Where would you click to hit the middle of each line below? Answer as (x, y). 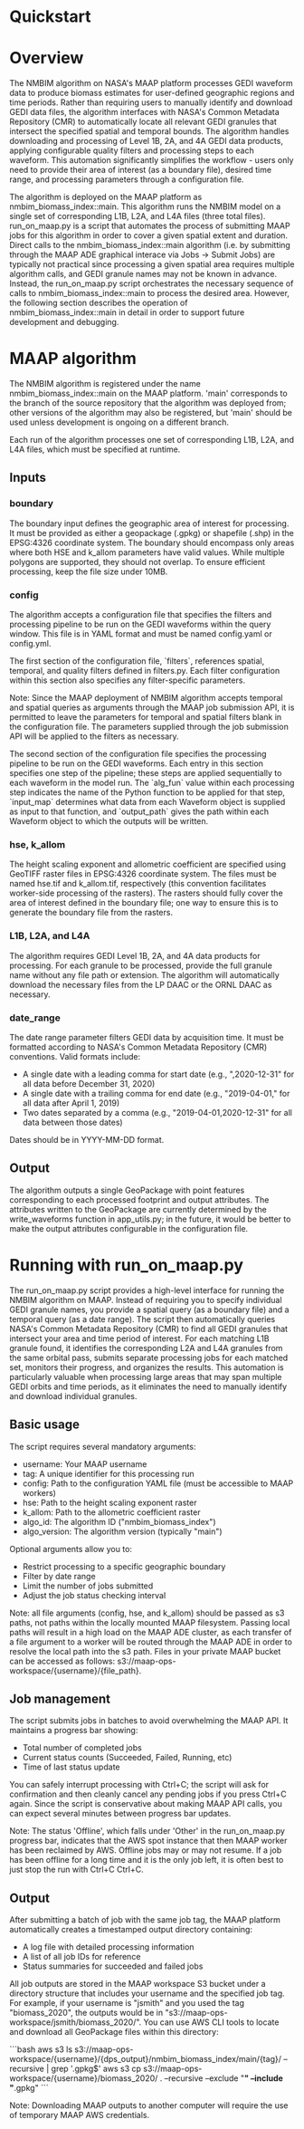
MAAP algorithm (73, 359)
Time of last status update (71, 1767)
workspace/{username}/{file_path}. (76, 1670)
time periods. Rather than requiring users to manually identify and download (151, 102)
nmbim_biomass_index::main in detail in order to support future (127, 312)
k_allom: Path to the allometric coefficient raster (111, 1512)
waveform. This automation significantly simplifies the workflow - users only (152, 160)
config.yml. (30, 644)
